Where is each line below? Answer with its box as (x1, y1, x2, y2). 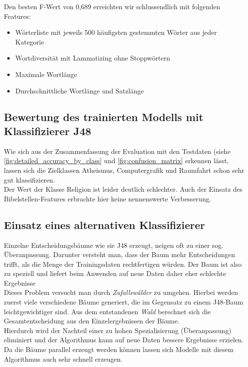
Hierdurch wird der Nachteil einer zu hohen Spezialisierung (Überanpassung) (4, 325, 232, 335)
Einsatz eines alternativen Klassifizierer (4, 217, 205, 232)
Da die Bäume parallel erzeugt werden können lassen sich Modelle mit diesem (4, 344, 234, 354)
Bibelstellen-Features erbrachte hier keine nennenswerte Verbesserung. (4, 193, 211, 203)
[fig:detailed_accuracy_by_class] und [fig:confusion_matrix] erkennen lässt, (4, 155, 229, 166)
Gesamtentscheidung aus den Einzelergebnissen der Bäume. (4, 316, 180, 326)
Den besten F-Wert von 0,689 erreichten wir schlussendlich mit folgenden (4, 1, 220, 11)
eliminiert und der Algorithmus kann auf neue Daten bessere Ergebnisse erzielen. (4, 335, 244, 345)
